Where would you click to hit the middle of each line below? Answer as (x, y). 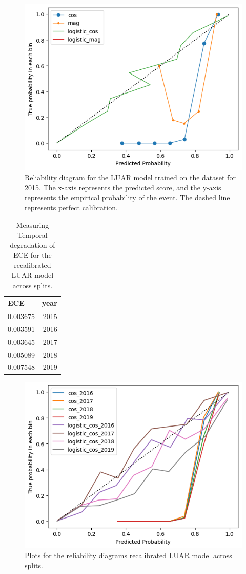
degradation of (33, 245)
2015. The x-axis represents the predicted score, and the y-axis (123, 187)
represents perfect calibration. (71, 207)
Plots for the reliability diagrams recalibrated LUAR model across (128, 555)
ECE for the (33, 255)
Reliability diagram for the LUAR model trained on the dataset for (130, 177)
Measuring (33, 225)
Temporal (33, 235)
